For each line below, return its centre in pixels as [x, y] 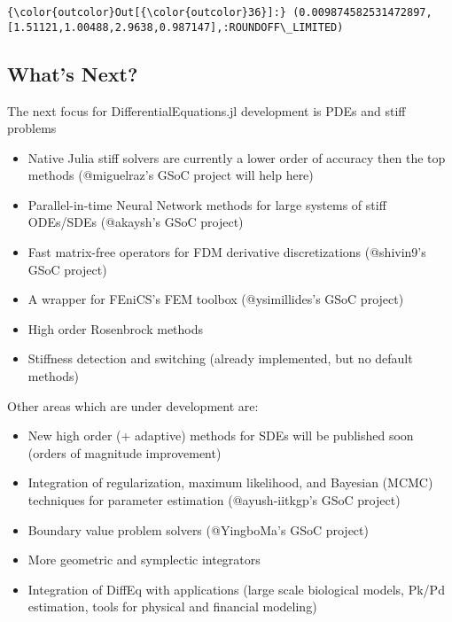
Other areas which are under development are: [133, 405]
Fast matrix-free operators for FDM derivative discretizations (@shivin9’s [227, 252]
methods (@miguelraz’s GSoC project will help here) [171, 175]
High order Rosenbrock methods [116, 328]
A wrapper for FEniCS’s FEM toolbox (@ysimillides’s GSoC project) [216, 299]
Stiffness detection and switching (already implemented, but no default [220, 358]
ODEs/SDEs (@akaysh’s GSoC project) [136, 222]
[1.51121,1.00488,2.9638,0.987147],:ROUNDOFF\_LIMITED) [175, 27]
